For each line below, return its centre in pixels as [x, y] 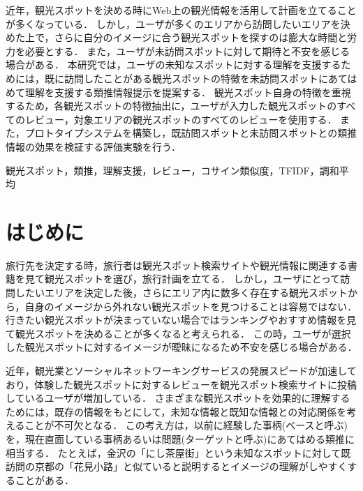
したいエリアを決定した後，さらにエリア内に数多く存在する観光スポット [181, 293]
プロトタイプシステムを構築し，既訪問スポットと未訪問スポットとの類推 [191, 133]
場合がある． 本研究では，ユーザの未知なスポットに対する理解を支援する [173, 65]
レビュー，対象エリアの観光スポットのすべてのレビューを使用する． [181, 119]
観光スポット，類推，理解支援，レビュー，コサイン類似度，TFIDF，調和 [172, 170]
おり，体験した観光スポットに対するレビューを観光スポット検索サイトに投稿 [181, 384]
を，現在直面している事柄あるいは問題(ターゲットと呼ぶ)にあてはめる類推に [180, 438]
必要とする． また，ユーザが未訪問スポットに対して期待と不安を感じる [187, 51]
